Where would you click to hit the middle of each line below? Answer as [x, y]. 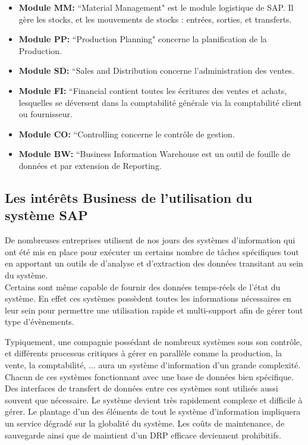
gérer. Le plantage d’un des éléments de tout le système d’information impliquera [153, 411]
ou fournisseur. [45, 114]
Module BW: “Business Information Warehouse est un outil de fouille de [155, 154]
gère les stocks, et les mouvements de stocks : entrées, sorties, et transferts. [155, 19]
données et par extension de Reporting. [90, 165]
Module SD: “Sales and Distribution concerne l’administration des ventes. [156, 70]
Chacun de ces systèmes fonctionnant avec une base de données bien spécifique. [149, 376]
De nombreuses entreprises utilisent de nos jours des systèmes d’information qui [150, 240]
